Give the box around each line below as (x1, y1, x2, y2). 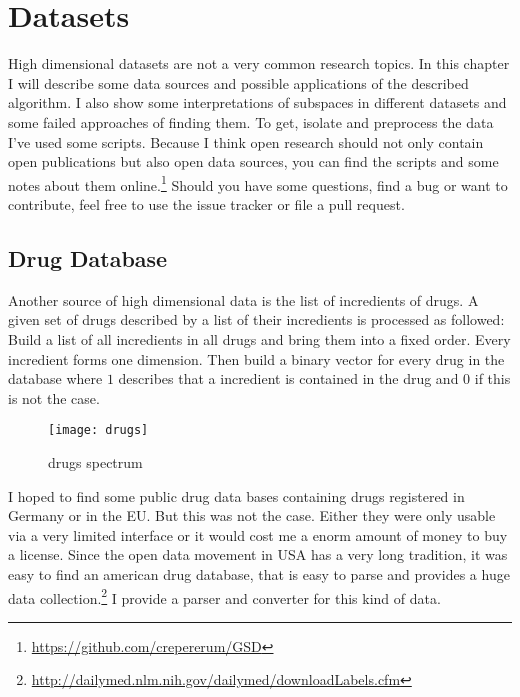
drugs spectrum (48, 451, 143, 472)
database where (8, 368, 103, 389)
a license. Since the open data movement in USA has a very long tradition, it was (8, 544, 508, 565)
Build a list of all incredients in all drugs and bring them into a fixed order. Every (8, 328, 511, 349)
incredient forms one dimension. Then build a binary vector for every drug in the (8, 348, 505, 369)
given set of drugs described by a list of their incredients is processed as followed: (8, 309, 505, 330)
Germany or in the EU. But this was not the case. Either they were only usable (8, 505, 496, 526)
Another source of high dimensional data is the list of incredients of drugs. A (8, 289, 479, 310)
